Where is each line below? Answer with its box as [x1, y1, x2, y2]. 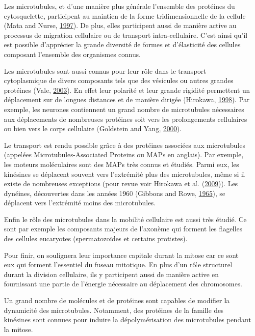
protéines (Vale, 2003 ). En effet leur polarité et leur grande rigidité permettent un [4, 84, 250, 95]
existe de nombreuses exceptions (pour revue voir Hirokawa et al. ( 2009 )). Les [4, 178, 238, 189]
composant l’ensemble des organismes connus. [4, 49, 141, 59]
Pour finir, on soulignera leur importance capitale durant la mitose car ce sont [4, 250, 239, 260]
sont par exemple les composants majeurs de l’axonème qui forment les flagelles [4, 224, 242, 234]
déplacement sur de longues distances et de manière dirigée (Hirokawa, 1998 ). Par [4, 94, 250, 105]
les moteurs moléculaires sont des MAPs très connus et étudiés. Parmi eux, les [4, 159, 239, 169]
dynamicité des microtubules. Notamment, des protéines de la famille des [4, 305, 224, 315]
